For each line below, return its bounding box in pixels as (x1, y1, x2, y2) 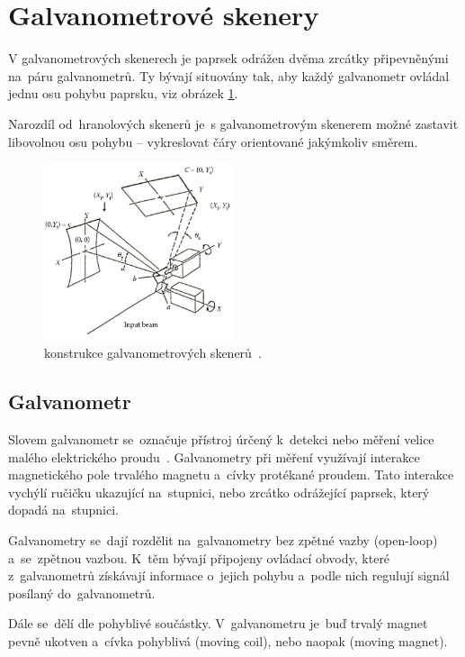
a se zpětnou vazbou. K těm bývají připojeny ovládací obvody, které (8, 548, 390, 567)
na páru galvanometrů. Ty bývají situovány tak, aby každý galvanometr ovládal (8, 66, 450, 85)
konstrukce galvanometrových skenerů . (44, 343, 262, 362)
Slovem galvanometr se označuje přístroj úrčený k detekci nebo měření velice (8, 430, 434, 449)
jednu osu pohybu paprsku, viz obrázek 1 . (8, 84, 238, 103)
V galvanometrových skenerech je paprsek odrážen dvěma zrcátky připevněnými (8, 49, 449, 68)
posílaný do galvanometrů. (8, 583, 156, 602)
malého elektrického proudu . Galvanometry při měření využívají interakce (8, 447, 420, 466)
